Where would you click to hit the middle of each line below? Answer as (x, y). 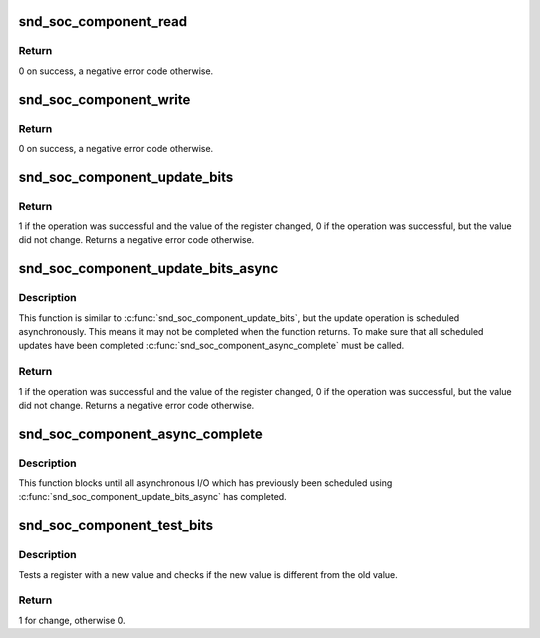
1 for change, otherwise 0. (72, 620)
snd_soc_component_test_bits (116, 525)
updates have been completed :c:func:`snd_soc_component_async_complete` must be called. (211, 346)
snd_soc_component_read (103, 21)
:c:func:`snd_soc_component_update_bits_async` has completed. (152, 497)
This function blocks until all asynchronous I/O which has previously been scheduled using (205, 483)
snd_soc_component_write (104, 99)
